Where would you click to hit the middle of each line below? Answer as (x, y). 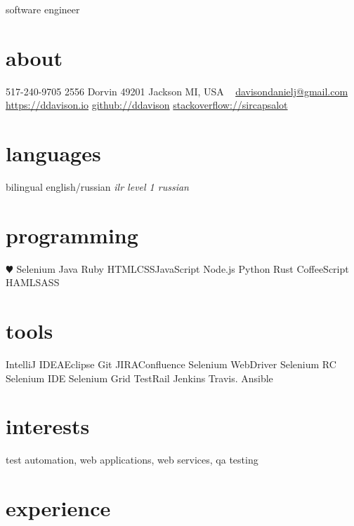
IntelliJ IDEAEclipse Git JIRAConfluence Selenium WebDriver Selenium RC (171, 364)
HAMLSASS (33, 282)
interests (48, 426)
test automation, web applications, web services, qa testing (132, 460)
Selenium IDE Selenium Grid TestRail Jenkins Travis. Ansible (139, 378)
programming (72, 235)
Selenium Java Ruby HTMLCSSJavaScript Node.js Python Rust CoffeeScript (183, 268)
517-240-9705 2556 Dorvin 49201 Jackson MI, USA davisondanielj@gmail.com (177, 91)
